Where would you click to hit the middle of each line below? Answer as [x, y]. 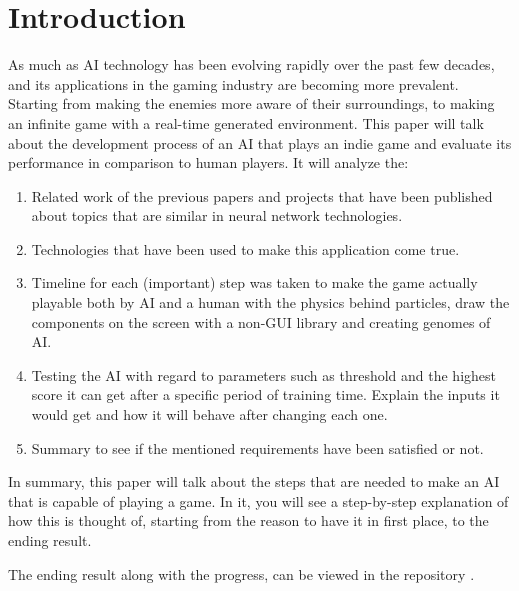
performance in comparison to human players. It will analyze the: [208, 162]
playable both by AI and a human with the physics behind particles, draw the [270, 302]
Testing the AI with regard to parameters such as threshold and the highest [263, 374]
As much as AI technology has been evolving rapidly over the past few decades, [251, 64]
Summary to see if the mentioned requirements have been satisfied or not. [257, 447]
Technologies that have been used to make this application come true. [245, 248]
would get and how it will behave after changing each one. [209, 414]
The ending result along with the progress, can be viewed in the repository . [241, 573]
